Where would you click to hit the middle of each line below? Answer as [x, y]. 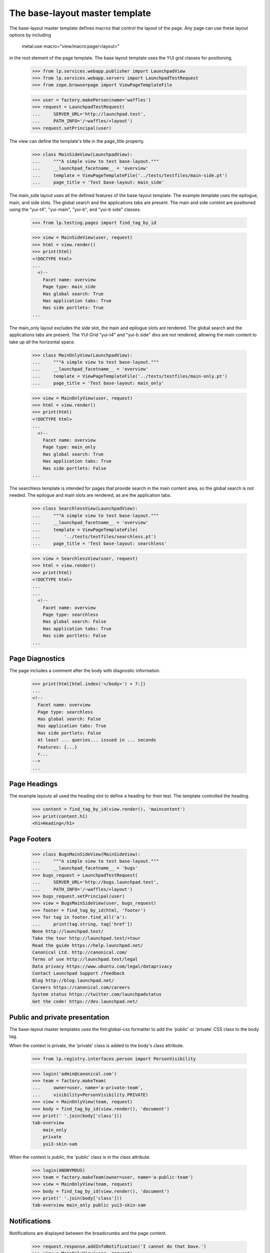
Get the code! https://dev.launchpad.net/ [85, 1001]
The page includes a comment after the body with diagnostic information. [85, 671]
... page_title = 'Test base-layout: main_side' [98, 182]
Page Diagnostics [37, 658]
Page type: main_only [69, 447]
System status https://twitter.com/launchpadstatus [97, 994]
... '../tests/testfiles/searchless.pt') [94, 537]
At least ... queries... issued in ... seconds [97, 740]
